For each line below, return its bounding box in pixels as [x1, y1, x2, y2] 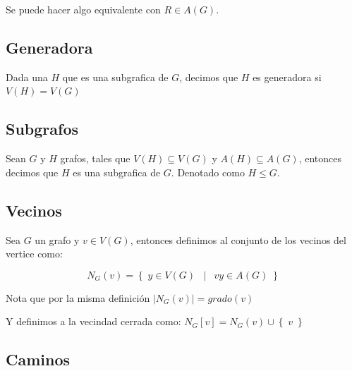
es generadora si [253, 69, 322, 84]
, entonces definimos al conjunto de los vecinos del [130, 232, 346, 247]
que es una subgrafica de [62, 69, 169, 84]
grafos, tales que [60, 151, 131, 166]
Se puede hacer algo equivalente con [6, 2, 161, 16]
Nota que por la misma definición [6, 290, 150, 305]
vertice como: [6, 246, 63, 261]
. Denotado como [171, 164, 245, 179]
